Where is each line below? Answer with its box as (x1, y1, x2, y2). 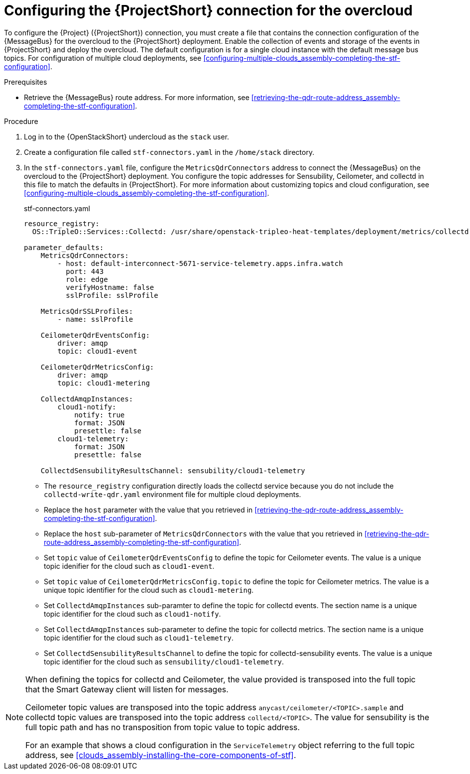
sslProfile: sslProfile (66, 291, 158, 299)
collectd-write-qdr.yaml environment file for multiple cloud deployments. (44, 490, 301, 499)
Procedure (4, 117, 38, 126)
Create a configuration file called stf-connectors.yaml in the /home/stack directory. (24, 147, 315, 156)
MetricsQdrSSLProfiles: (40, 307, 133, 315)
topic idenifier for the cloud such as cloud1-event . (44, 561, 215, 570)
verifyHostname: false (66, 283, 154, 291)
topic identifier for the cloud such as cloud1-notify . (44, 609, 221, 618)
